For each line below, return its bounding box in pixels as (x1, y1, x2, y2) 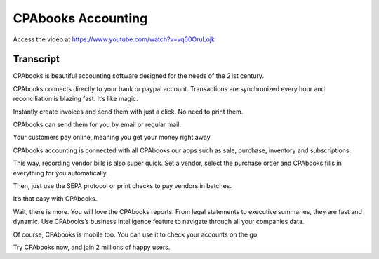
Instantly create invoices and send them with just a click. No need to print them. (13, 107, 244, 116)
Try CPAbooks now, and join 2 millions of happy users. (13, 243, 171, 251)
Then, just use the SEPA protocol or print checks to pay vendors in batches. (13, 181, 232, 190)
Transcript (13, 53, 60, 65)
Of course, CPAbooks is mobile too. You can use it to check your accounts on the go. (13, 230, 259, 239)
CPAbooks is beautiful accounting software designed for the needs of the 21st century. (13, 72, 265, 80)
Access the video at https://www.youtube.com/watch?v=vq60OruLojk (13, 35, 215, 44)
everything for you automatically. (13, 168, 109, 177)
